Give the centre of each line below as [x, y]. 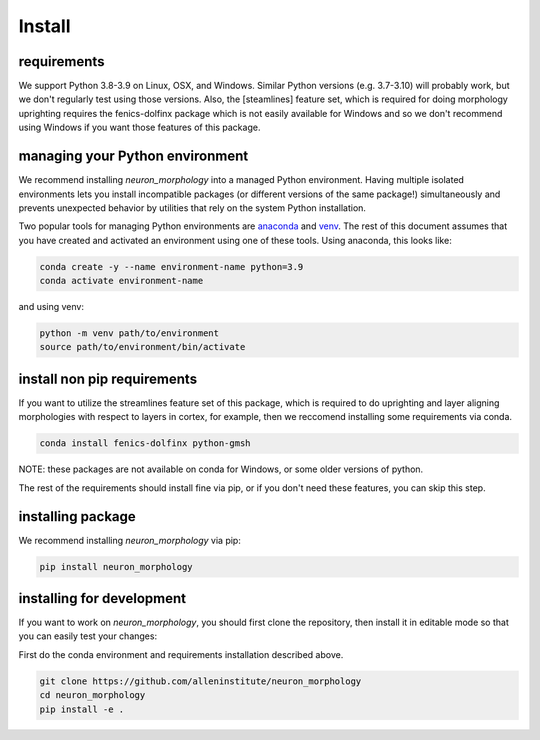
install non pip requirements [108, 378]
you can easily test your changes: [88, 636]
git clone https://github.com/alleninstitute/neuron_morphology [200, 681]
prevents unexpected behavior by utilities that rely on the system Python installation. [192, 207]
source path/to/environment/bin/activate [142, 347]
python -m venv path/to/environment [129, 333]
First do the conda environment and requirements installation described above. [181, 654]
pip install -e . [82, 709]
